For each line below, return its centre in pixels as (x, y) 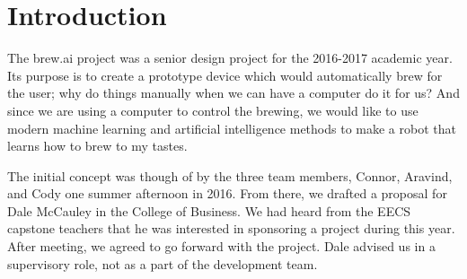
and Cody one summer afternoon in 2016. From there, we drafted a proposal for (227, 193)
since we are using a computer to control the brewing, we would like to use (213, 110)
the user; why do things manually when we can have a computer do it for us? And (233, 93)
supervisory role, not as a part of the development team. (163, 263)
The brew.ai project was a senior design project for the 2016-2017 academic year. (230, 58)
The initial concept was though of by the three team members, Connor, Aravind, (230, 175)
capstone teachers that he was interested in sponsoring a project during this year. (231, 228)
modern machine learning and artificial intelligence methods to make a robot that (232, 128)
